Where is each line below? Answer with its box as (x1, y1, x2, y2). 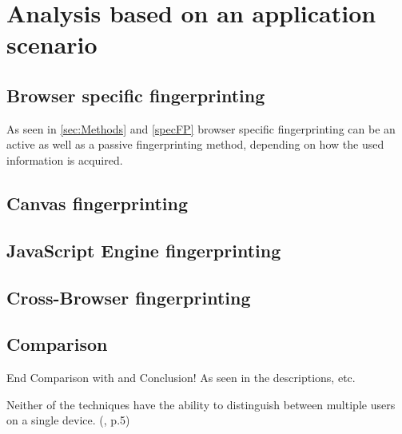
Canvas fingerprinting (6, 190, 188, 215)
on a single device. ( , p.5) (6, 412, 130, 428)
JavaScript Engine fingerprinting (6, 237, 281, 262)
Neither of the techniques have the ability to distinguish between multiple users (6, 396, 396, 412)
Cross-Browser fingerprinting (6, 285, 251, 309)
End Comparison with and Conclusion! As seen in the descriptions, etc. (6, 369, 356, 386)
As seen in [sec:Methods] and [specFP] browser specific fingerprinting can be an (6, 120, 396, 137)
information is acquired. (6, 151, 123, 168)
